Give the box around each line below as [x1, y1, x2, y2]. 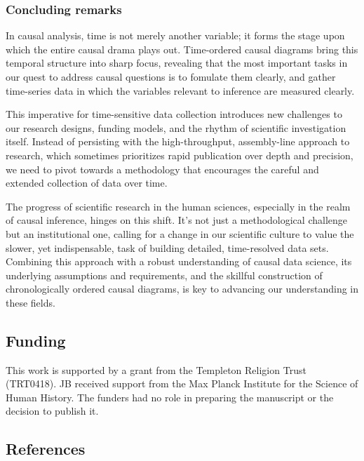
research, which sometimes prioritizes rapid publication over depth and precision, [6, 147, 353, 162]
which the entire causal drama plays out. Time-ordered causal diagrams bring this [6, 41, 358, 56]
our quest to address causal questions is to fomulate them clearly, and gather [6, 69, 336, 83]
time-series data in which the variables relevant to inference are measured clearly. [6, 83, 355, 98]
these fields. [6, 295, 55, 309]
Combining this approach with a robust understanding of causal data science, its [6, 254, 352, 269]
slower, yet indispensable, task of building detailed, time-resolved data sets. [6, 240, 329, 255]
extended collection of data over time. [6, 175, 168, 190]
